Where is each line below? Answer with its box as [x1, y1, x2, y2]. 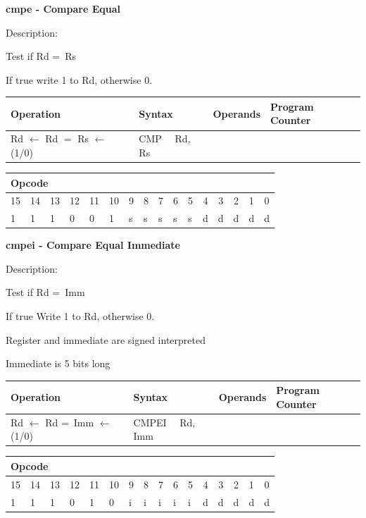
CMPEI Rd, [133, 414, 196, 429]
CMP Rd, [139, 131, 191, 146]
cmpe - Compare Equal [6, 1, 120, 16]
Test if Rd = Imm [6, 285, 85, 300]
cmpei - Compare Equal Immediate [6, 238, 180, 252]
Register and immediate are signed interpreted [6, 332, 206, 347]
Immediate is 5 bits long [6, 356, 111, 371]
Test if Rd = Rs [6, 49, 77, 63]
